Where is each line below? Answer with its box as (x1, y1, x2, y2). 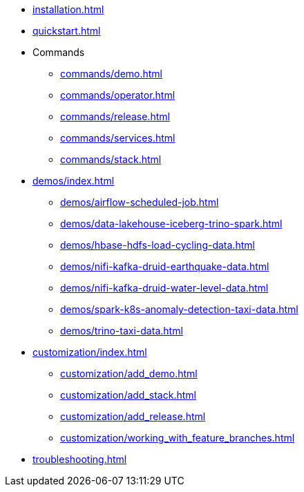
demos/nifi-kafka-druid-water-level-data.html (60, 282, 269, 294)
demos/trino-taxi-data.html (60, 325, 183, 337)
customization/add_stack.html (60, 389, 196, 401)
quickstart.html (32, 25, 101, 37)
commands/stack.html (60, 153, 162, 165)
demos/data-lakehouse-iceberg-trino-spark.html (60, 218, 283, 229)
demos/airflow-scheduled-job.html (60, 196, 219, 208)
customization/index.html (32, 346, 147, 358)
